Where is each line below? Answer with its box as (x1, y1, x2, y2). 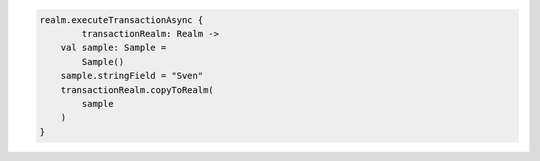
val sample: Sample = (60, 42, 167, 54)
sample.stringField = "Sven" (60, 70, 204, 82)
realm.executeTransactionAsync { (39, 14, 204, 25)
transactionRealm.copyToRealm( (60, 84, 214, 95)
